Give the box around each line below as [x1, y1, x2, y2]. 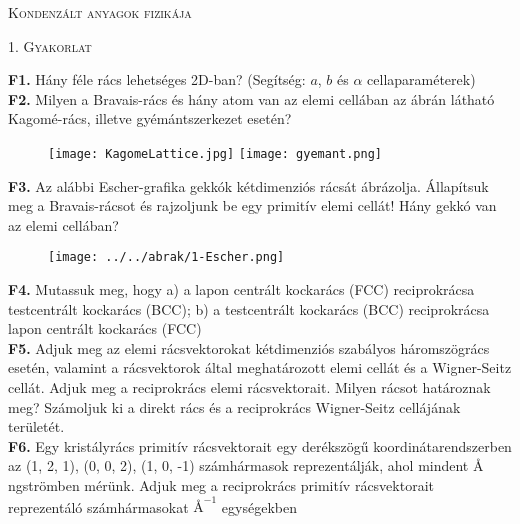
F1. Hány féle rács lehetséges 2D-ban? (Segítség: [8, 69, 306, 90]
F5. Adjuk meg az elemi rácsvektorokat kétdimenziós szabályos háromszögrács [8, 337, 490, 358]
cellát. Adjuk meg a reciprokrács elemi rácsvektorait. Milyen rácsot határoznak [8, 377, 491, 398]
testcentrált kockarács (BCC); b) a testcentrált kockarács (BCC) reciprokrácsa [8, 298, 490, 319]
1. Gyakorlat [8, 35, 92, 56]
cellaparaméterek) [367, 69, 476, 90]
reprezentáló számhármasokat [8, 496, 189, 517]
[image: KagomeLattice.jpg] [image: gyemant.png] [48, 146, 382, 161]
